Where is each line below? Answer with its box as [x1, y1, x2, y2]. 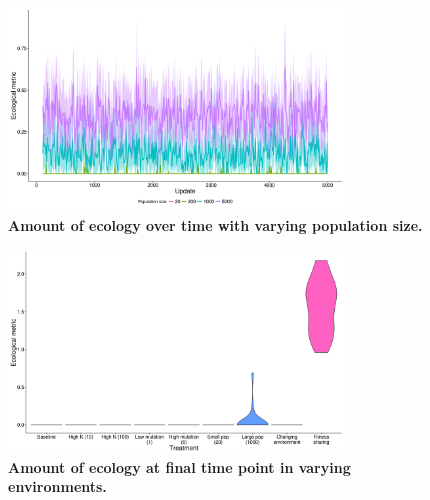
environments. [8, 476, 107, 497]
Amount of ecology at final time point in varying [8, 456, 351, 477]
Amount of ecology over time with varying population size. [8, 215, 423, 236]
